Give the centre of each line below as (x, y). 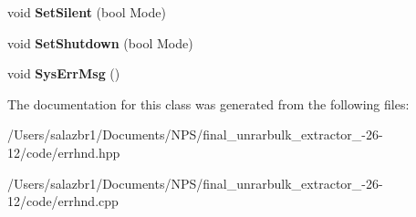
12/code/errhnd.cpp (63, 201)
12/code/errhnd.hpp (64, 152)
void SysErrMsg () (64, 73)
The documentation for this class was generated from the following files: (208, 103)
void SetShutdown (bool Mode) (100, 42)
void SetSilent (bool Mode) (87, 12)
